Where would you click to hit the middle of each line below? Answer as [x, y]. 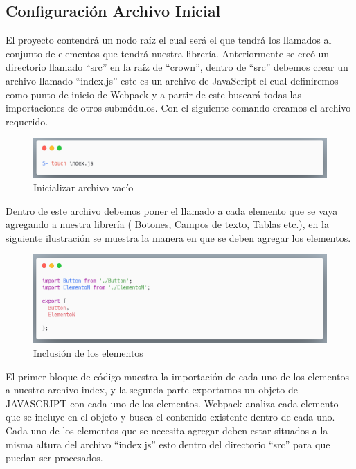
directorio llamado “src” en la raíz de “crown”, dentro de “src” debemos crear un [177, 67]
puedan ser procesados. [54, 458]
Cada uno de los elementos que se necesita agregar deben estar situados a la [167, 430]
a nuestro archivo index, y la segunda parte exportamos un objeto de [152, 390]
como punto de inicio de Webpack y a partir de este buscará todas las [154, 94]
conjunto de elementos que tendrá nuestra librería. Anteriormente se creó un [168, 53]
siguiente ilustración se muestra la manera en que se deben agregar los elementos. [178, 237]
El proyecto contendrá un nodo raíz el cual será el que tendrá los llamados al [169, 40]
